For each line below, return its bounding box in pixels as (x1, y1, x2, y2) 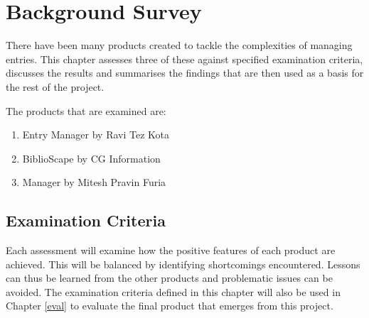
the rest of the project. (6, 79, 105, 94)
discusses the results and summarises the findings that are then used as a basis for (6, 65, 364, 80)
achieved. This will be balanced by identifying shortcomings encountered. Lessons (6, 256, 360, 271)
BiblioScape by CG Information (22, 150, 161, 165)
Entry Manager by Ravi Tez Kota (22, 127, 169, 142)
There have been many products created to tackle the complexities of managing (6, 38, 353, 53)
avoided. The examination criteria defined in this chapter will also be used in (6, 284, 341, 299)
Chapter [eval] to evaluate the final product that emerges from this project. (6, 298, 333, 313)
